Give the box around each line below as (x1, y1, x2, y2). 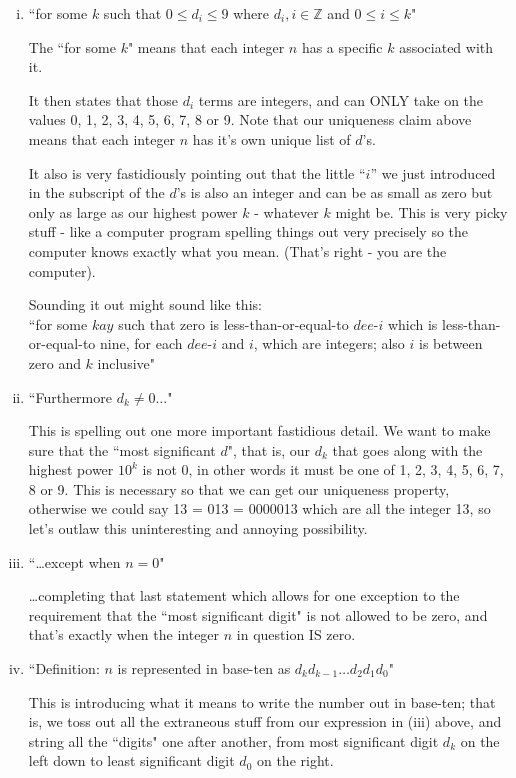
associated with (399, 36, 494, 57)
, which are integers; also (253, 333, 405, 354)
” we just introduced (370, 162, 496, 183)
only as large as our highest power (28, 201, 238, 222)
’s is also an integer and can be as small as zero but (176, 182, 493, 203)
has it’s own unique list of (192, 128, 351, 149)
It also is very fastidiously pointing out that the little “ (28, 162, 366, 183)
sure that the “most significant (28, 439, 216, 460)
